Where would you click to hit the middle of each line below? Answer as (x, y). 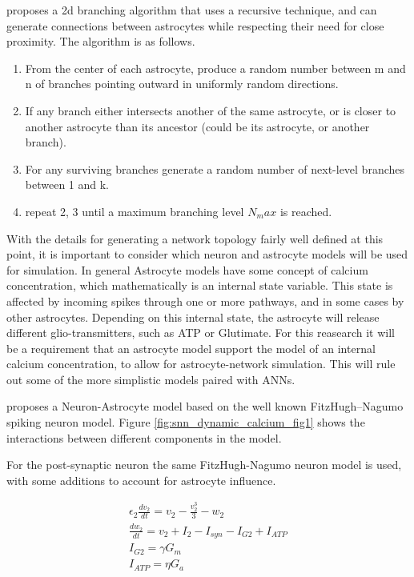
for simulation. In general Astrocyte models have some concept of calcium (187, 269)
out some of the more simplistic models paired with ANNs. (151, 379)
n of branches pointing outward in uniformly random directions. (182, 84)
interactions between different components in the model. (144, 437)
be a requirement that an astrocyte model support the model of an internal (191, 348)
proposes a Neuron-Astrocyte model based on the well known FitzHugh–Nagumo (205, 406)
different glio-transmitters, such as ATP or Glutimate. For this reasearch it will (201, 333)
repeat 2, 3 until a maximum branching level (135, 211)
